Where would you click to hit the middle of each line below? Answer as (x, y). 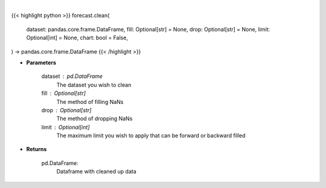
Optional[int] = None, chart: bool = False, (77, 38)
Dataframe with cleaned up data (97, 172)
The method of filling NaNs (90, 102)
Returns (37, 149)
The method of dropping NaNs (94, 118)
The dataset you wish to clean (94, 85)
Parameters (41, 62)
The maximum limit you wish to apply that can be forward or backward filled (151, 135)
